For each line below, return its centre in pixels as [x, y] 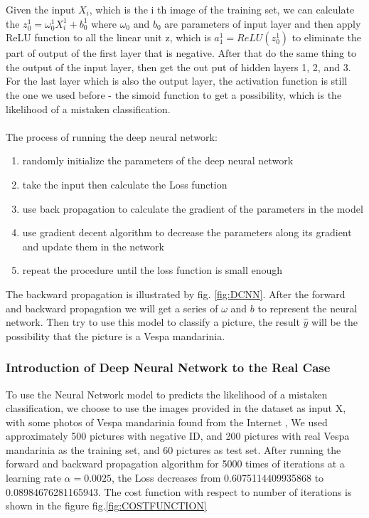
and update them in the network [93, 246]
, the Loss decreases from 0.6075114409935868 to [218, 478]
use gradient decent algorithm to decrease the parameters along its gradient [187, 232]
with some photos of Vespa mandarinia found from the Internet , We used [167, 422]
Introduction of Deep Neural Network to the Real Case [168, 368]
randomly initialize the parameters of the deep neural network [158, 160]
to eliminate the [326, 37]
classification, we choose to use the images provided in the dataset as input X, [176, 408]
